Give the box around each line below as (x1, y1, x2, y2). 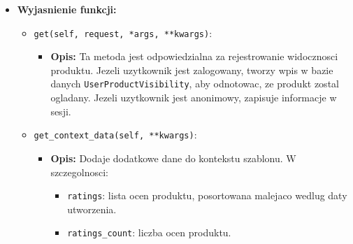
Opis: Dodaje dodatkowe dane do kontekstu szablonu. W (50, 150, 296, 165)
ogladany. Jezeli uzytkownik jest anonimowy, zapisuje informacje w (50, 90, 337, 105)
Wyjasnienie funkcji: (17, 2, 117, 16)
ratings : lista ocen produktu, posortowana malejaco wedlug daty (67, 188, 347, 203)
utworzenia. (67, 201, 117, 216)
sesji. (50, 103, 71, 118)
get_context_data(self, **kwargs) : (34, 127, 197, 142)
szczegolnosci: (50, 164, 108, 179)
